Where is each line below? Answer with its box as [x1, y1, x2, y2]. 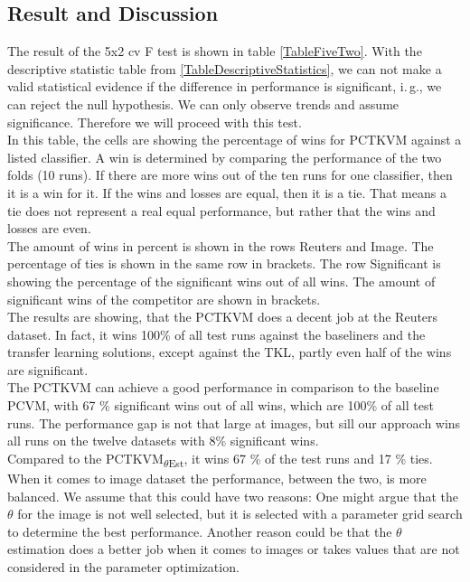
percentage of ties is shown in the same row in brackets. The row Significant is [7, 254, 441, 273]
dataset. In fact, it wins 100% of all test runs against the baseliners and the [7, 324, 426, 343]
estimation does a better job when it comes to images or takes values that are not [7, 540, 460, 559]
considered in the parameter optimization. [7, 557, 240, 576]
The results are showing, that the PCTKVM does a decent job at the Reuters [7, 307, 438, 326]
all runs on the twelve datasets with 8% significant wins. [7, 431, 319, 450]
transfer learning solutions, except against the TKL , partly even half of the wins [7, 343, 452, 361]
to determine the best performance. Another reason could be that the [7, 521, 392, 540]
